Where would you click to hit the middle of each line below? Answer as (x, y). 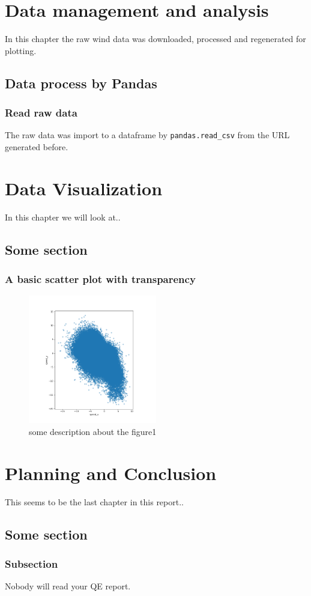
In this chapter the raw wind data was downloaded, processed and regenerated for (155, 39)
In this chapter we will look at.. (63, 217)
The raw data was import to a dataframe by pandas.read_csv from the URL (147, 135)
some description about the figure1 (93, 431)
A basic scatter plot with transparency (100, 278)
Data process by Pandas (81, 83)
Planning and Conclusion (111, 473)
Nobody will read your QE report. (68, 586)
